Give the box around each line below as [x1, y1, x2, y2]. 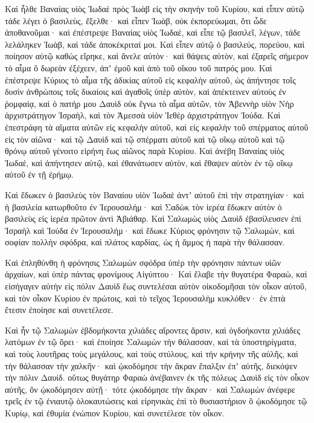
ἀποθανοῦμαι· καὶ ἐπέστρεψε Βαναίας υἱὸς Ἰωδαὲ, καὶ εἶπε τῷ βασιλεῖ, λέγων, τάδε [5, 26, 301, 39]
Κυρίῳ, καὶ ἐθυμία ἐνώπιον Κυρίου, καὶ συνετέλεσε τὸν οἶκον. [5, 407, 225, 419]
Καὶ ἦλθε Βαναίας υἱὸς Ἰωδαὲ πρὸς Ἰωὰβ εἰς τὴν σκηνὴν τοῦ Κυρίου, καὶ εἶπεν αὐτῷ [5, 2, 304, 15]
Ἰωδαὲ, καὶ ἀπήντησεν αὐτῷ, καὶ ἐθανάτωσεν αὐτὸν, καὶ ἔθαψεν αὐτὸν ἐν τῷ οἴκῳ [5, 156, 293, 169]
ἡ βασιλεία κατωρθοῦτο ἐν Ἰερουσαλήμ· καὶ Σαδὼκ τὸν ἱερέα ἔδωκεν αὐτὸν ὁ [5, 200, 282, 213]
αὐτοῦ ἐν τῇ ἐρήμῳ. [5, 168, 74, 181]
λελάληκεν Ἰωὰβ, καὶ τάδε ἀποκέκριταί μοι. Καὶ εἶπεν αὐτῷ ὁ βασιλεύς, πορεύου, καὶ [5, 37, 305, 50]
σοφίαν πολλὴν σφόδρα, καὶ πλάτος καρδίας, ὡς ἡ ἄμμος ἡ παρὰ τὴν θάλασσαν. [5, 236, 285, 248]
